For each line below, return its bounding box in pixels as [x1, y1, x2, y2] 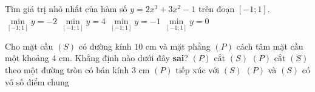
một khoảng [5, 51, 49, 64]
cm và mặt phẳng [145, 39, 211, 52]
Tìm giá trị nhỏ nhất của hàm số [5, 2, 127, 15]
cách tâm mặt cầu [236, 39, 303, 52]
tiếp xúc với [175, 64, 220, 76]
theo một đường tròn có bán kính [5, 64, 129, 76]
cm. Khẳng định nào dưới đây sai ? [59, 51, 188, 64]
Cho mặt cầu [5, 39, 53, 52]
